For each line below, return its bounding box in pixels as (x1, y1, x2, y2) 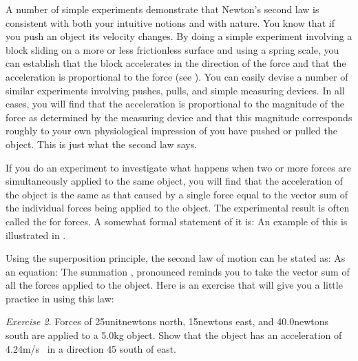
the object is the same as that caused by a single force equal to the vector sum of (6, 187, 348, 201)
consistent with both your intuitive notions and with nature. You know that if (6, 15, 335, 30)
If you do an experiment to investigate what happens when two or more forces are (6, 160, 352, 174)
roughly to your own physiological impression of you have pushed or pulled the (6, 123, 337, 138)
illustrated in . (6, 227, 66, 242)
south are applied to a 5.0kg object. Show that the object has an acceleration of (6, 328, 342, 342)
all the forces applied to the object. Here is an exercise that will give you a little (6, 278, 343, 292)
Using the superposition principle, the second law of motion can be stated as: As (6, 251, 346, 265)
